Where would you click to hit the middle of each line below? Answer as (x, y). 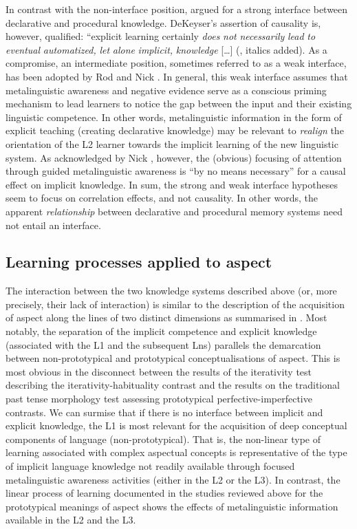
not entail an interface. (53, 225)
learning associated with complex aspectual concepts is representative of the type (176, 452)
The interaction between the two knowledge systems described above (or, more (171, 291)
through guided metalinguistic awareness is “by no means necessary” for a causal (176, 171)
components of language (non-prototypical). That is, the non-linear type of (163, 439)
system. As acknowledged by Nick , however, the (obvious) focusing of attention (174, 157)
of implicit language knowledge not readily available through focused (150, 466)
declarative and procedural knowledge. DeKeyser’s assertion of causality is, (163, 22)
